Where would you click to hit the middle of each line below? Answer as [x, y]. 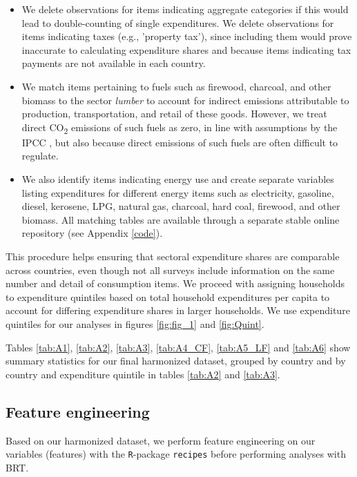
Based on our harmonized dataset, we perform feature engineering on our [161, 440]
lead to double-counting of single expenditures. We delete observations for [178, 22]
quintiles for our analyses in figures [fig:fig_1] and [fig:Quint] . [135, 324]
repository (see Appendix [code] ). [92, 233]
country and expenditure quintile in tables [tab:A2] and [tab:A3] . [143, 374]
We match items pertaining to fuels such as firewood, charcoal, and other [176, 86]
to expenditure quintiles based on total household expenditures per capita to [168, 296]
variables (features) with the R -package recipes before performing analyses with [176, 454]
